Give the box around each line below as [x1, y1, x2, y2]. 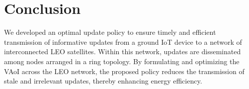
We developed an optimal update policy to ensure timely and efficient [4, 27, 216, 37]
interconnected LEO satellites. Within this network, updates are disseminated [4, 46, 241, 57]
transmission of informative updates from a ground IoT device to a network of [4, 36, 242, 47]
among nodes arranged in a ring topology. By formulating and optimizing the [4, 56, 240, 66]
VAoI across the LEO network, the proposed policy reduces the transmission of [4, 66, 245, 76]
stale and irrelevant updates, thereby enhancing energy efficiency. [4, 76, 202, 86]
